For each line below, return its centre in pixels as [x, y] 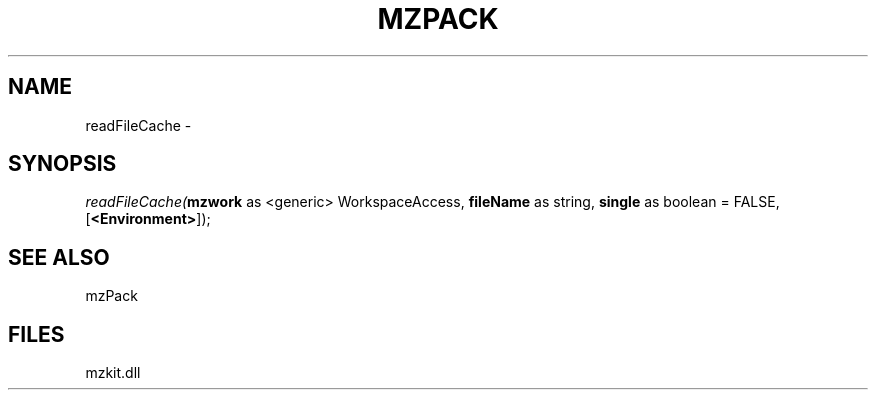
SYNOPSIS [62, 164]
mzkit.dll [113, 373]
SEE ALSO [59, 257]
